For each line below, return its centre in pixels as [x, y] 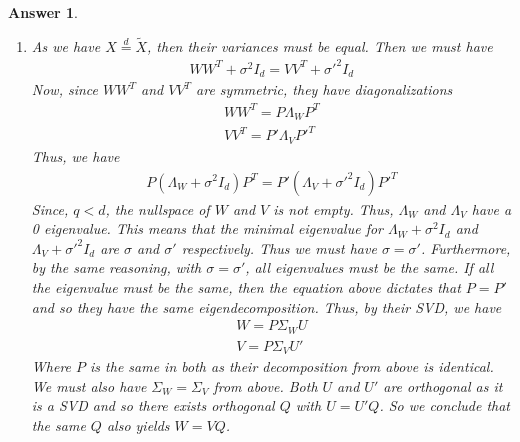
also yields [138, 424]
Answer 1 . [43, 12]
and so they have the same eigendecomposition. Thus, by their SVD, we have [266, 306]
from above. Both [265, 385]
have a [491, 208]
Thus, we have [75, 155]
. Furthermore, [465, 247]
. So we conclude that [444, 405]
